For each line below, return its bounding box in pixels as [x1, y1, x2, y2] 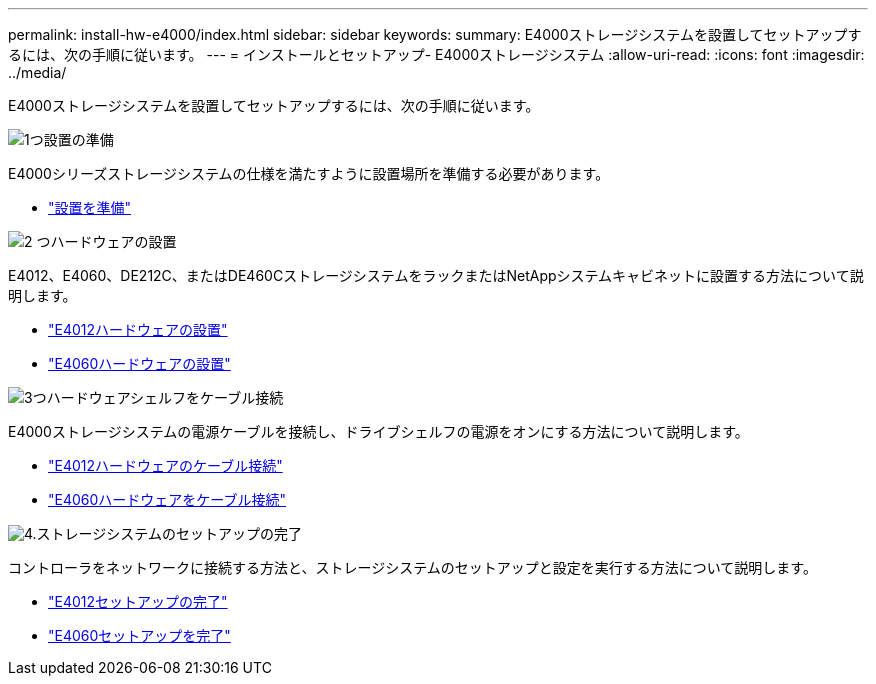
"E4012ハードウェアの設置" [48, 321, 228, 338]
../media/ [8, 64, 67, 81]
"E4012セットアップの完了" [48, 593, 228, 610]
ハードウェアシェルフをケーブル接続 [46, 389, 284, 406]
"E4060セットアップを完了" [48, 627, 231, 644]
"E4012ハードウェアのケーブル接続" [48, 457, 283, 474]
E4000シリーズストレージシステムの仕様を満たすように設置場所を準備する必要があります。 [8, 165, 610, 182]
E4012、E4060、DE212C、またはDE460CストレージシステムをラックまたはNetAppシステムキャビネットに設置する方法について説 [8, 267, 864, 284]
